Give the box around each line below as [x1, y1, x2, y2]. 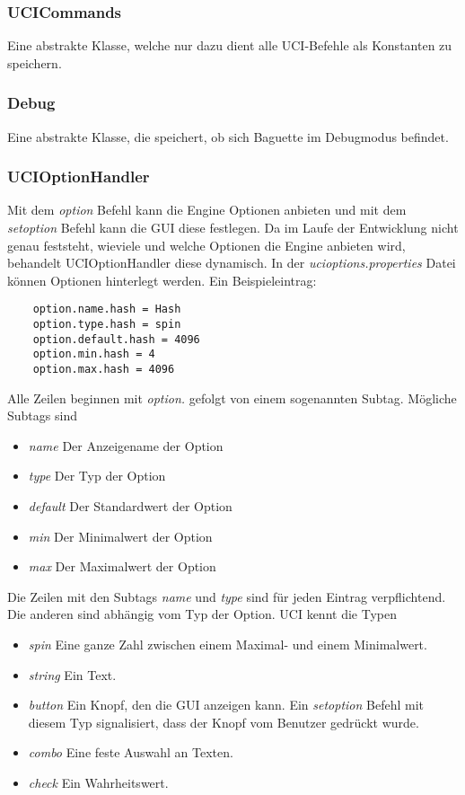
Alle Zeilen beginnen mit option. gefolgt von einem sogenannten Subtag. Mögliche [7, 388, 457, 407]
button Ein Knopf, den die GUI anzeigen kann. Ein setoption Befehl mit [28, 695, 425, 714]
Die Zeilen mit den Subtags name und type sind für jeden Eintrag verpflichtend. [7, 587, 446, 605]
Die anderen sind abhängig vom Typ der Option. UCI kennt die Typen [7, 605, 397, 623]
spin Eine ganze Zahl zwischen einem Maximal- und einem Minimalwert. [28, 635, 427, 654]
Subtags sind [7, 406, 77, 425]
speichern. [7, 53, 62, 72]
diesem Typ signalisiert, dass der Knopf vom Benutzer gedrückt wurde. [28, 712, 419, 731]
